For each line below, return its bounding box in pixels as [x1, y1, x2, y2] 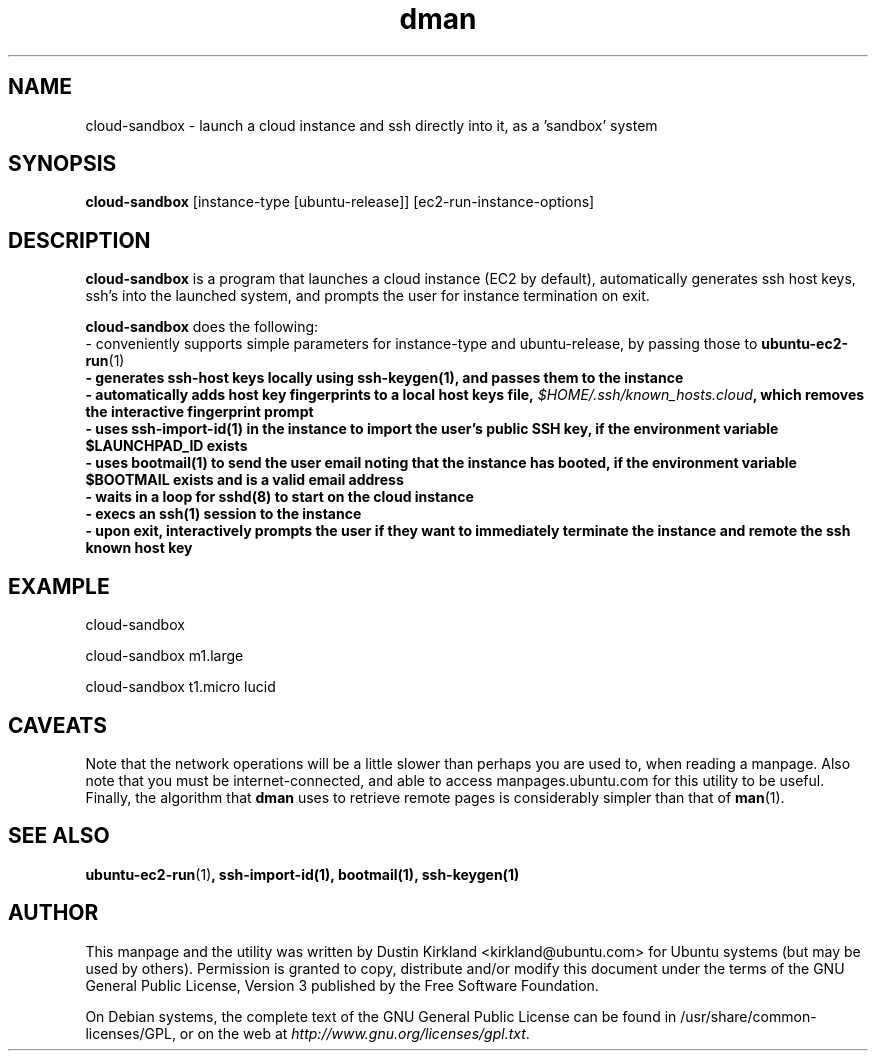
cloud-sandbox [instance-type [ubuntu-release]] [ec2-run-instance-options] [85, 193, 595, 211]
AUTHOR [8, 900, 99, 926]
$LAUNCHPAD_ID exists [85, 437, 248, 455]
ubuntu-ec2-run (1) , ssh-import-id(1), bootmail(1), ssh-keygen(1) [85, 865, 520, 883]
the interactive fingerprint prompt [85, 403, 314, 421]
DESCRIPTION [8, 227, 151, 253]
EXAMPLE [8, 573, 110, 599]
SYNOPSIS [8, 151, 117, 177]
